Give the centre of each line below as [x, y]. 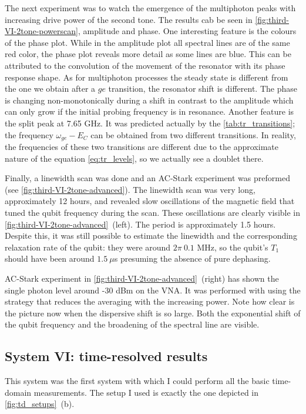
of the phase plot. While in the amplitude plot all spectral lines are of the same [147, 42]
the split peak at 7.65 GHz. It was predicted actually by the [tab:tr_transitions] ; [150, 123]
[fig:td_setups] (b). [40, 404]
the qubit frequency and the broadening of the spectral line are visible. [132, 324]
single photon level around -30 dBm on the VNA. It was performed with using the [153, 290]
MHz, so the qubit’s [233, 247]
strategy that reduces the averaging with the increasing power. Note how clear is [150, 301]
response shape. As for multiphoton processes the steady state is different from [147, 77]
